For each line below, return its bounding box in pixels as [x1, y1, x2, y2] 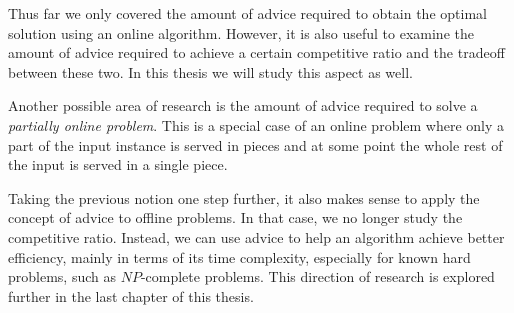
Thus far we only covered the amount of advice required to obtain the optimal [8, 3, 487, 23]
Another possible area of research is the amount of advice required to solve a [8, 95, 478, 116]
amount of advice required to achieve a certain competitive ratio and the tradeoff [8, 42, 505, 63]
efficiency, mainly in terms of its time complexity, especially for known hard [8, 246, 471, 267]
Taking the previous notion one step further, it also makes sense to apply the [8, 187, 480, 208]
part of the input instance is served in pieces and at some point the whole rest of [8, 134, 503, 155]
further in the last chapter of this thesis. [8, 285, 254, 306]
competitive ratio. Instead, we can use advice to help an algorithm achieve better [8, 226, 505, 247]
